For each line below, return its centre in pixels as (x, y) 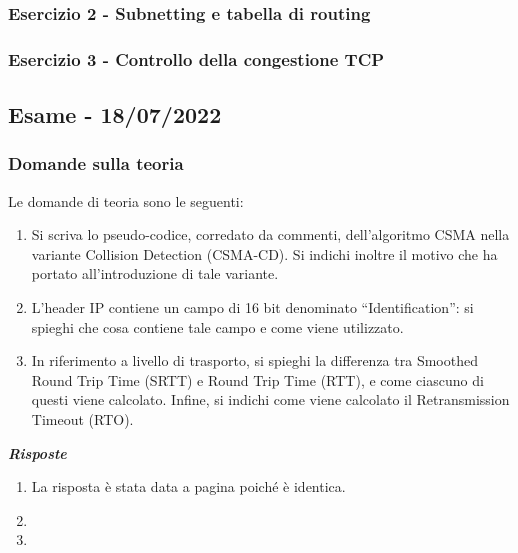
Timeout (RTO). (82, 419)
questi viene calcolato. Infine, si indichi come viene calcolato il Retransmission (270, 399)
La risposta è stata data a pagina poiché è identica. (188, 486)
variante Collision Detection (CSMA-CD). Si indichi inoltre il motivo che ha (264, 253)
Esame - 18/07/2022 (115, 114)
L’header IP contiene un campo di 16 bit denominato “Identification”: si (252, 307)
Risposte (37, 452)
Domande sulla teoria (96, 163)
